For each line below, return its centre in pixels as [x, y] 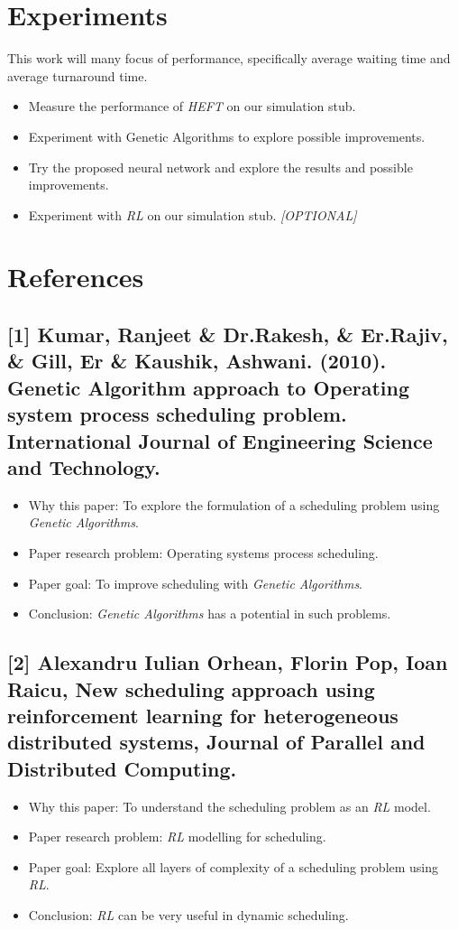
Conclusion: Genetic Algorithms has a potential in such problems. [210, 614]
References [76, 277]
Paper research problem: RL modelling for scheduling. [177, 837]
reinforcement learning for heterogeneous [203, 715]
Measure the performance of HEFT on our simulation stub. [192, 106]
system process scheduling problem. [177, 414]
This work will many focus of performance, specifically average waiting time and [229, 58]
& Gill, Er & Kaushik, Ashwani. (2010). [197, 361]
